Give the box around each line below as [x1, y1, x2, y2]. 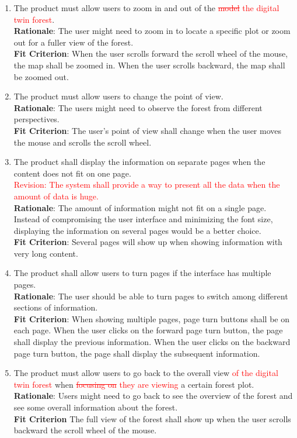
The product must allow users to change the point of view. [13, 90, 223, 102]
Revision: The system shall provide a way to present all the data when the [13, 178, 280, 191]
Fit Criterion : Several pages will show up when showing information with [13, 236, 282, 248]
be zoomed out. [13, 70, 69, 82]
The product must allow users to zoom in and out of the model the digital [13, 2, 279, 13]
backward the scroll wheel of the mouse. [13, 424, 157, 436]
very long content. [13, 247, 78, 259]
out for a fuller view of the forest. [13, 36, 134, 48]
